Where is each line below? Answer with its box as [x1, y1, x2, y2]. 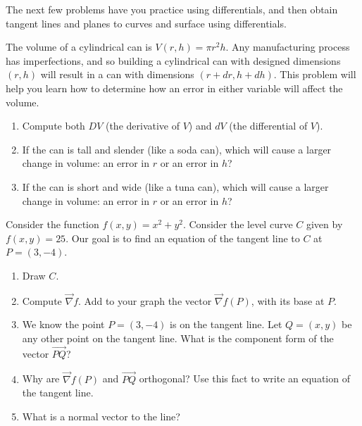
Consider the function [6, 217, 99, 232]
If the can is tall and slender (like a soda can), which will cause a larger [22, 142, 332, 156]
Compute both [22, 118, 85, 133]
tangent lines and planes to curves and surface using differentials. [6, 15, 287, 30]
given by [306, 217, 343, 232]
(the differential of [229, 118, 308, 133]
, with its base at [251, 293, 325, 308]
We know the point [22, 317, 105, 332]
